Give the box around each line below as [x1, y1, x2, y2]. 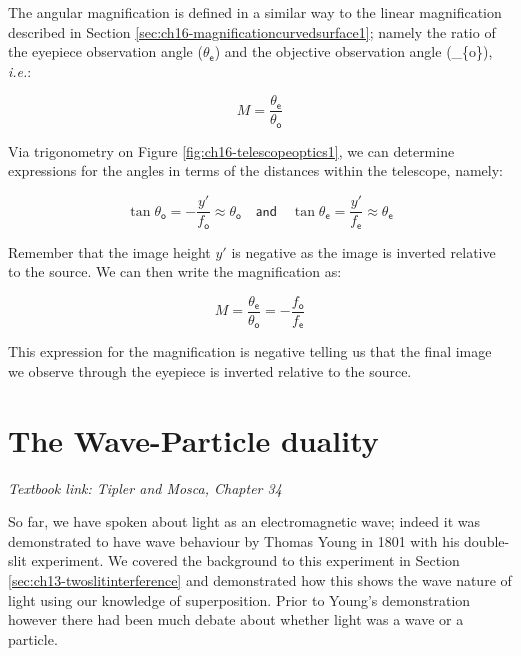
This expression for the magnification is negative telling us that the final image [8, 341, 492, 362]
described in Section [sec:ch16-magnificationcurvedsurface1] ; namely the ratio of [8, 21, 496, 42]
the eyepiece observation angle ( [8, 41, 203, 62]
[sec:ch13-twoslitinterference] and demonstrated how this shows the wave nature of [8, 569, 512, 590]
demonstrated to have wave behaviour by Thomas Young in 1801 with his [8, 530, 460, 551]
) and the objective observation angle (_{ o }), [214, 41, 493, 62]
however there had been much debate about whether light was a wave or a [8, 609, 464, 630]
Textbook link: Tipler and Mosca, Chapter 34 [8, 477, 282, 498]
